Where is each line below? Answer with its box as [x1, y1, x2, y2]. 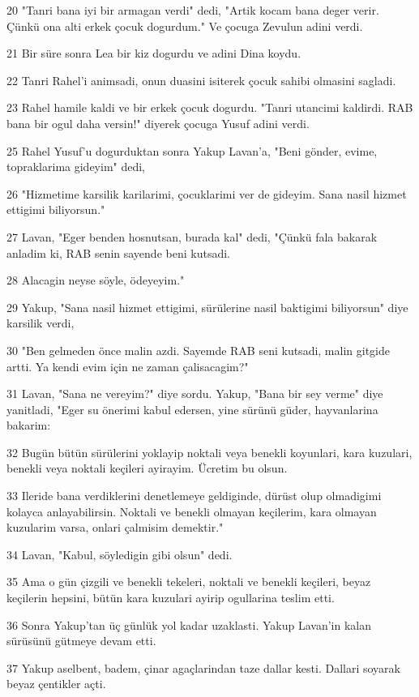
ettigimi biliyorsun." [6, 201, 105, 218]
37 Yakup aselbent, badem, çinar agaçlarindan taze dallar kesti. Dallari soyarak [6, 659, 400, 676]
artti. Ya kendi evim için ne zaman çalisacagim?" [6, 357, 249, 374]
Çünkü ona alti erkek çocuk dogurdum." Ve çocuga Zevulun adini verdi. [6, 17, 363, 34]
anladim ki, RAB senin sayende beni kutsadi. [6, 244, 230, 261]
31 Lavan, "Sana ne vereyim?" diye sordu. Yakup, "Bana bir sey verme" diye [6, 385, 383, 402]
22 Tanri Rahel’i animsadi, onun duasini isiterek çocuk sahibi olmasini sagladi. [6, 71, 396, 88]
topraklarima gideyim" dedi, [6, 158, 146, 175]
